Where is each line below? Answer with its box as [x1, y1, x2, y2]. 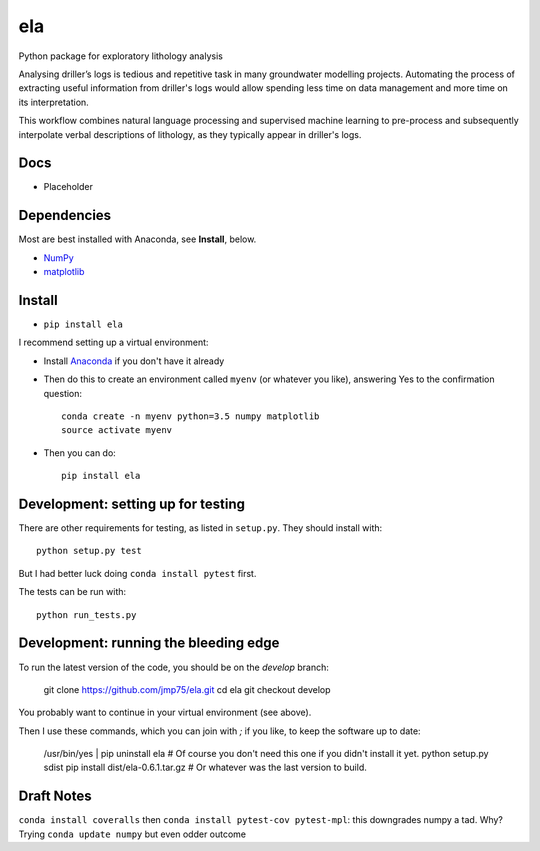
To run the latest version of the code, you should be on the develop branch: [18, 661, 330, 673]
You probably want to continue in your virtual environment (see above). [18, 706, 312, 719]
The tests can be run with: [18, 586, 127, 598]
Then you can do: [43, 446, 117, 459]
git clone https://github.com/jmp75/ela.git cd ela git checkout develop [43, 683, 331, 695]
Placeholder [43, 181, 94, 193]
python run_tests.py [36, 609, 137, 620]
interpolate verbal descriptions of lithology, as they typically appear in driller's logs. [18, 128, 362, 140]
